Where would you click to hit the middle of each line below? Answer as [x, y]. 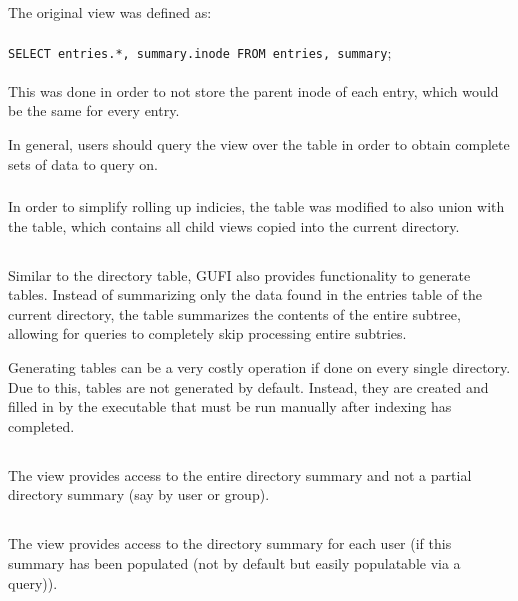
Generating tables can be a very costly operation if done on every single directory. [259, 367]
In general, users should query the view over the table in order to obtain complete [259, 144]
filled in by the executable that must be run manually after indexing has [230, 406]
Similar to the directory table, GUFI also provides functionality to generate [239, 274]
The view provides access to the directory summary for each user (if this [230, 543]
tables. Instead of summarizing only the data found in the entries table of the [245, 294]
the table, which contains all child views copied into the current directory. [234, 225]
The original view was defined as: [110, 12]
